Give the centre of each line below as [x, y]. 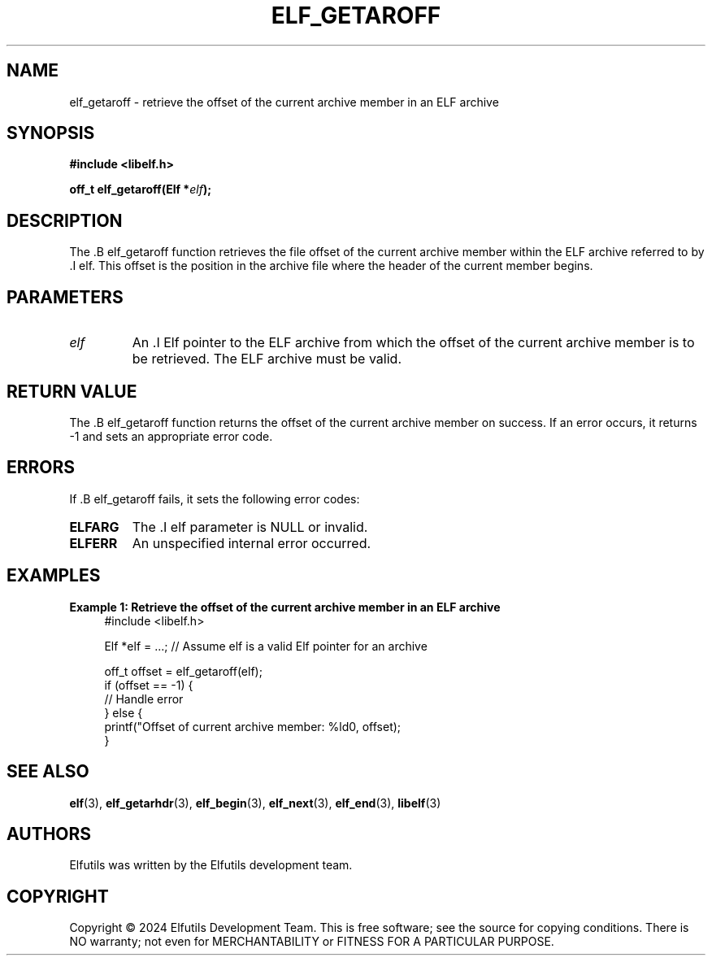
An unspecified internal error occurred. [252, 543]
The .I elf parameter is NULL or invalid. [250, 527]
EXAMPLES [54, 576]
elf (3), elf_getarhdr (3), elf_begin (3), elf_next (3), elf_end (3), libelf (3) [255, 803]
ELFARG [94, 527]
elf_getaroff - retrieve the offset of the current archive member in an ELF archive [284, 102]
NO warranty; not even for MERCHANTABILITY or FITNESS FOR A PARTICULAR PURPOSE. [312, 942]
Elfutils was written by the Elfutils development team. [211, 865]
